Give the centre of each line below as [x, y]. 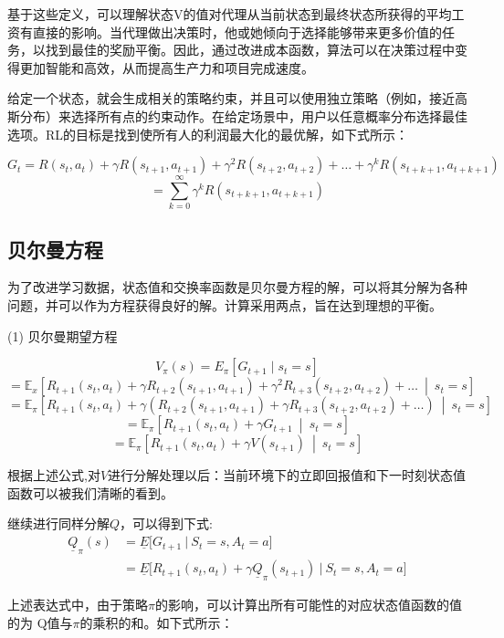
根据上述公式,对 [54, 475]
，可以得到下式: [166, 523]
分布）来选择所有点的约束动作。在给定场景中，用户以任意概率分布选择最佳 [243, 115]
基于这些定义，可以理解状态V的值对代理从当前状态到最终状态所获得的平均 [230, 14]
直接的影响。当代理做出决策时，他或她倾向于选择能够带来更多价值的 [237, 31]
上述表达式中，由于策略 [78, 605]
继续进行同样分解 [58, 523]
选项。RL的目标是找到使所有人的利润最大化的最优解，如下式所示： [208, 134]
